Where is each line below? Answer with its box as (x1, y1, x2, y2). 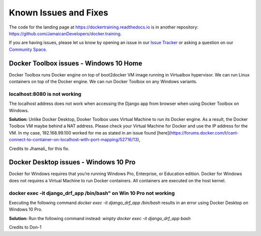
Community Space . (9, 46, 47, 52)
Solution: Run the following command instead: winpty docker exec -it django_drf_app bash (9, 215, 191, 221)
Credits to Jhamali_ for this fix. (9, 146, 70, 151)
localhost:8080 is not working (9, 90, 82, 97)
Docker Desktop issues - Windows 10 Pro (9, 158, 136, 166)
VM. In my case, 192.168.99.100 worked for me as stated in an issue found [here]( (9, 130, 171, 135)
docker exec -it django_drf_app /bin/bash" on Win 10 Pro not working (9, 190, 175, 196)
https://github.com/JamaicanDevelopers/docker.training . (9, 30, 122, 36)
